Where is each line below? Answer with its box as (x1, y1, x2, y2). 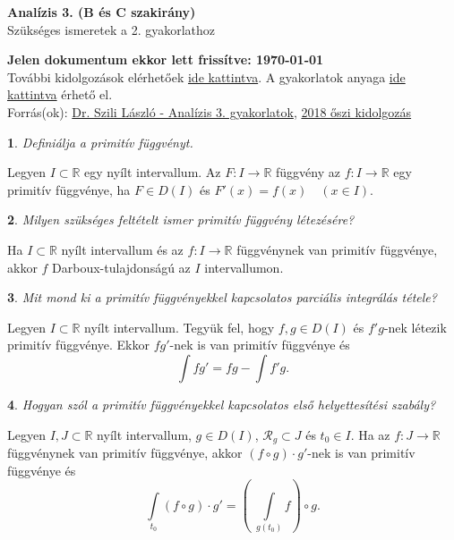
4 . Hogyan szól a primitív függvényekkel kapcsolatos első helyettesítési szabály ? (7, 394, 436, 413)
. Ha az (350, 425, 390, 443)
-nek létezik (383, 317, 447, 336)
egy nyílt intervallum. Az (84, 163, 221, 181)
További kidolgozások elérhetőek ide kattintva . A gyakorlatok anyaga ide (7, 67, 406, 86)
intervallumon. (204, 257, 284, 276)
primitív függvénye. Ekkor (7, 335, 150, 354)
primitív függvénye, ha (7, 180, 131, 198)
